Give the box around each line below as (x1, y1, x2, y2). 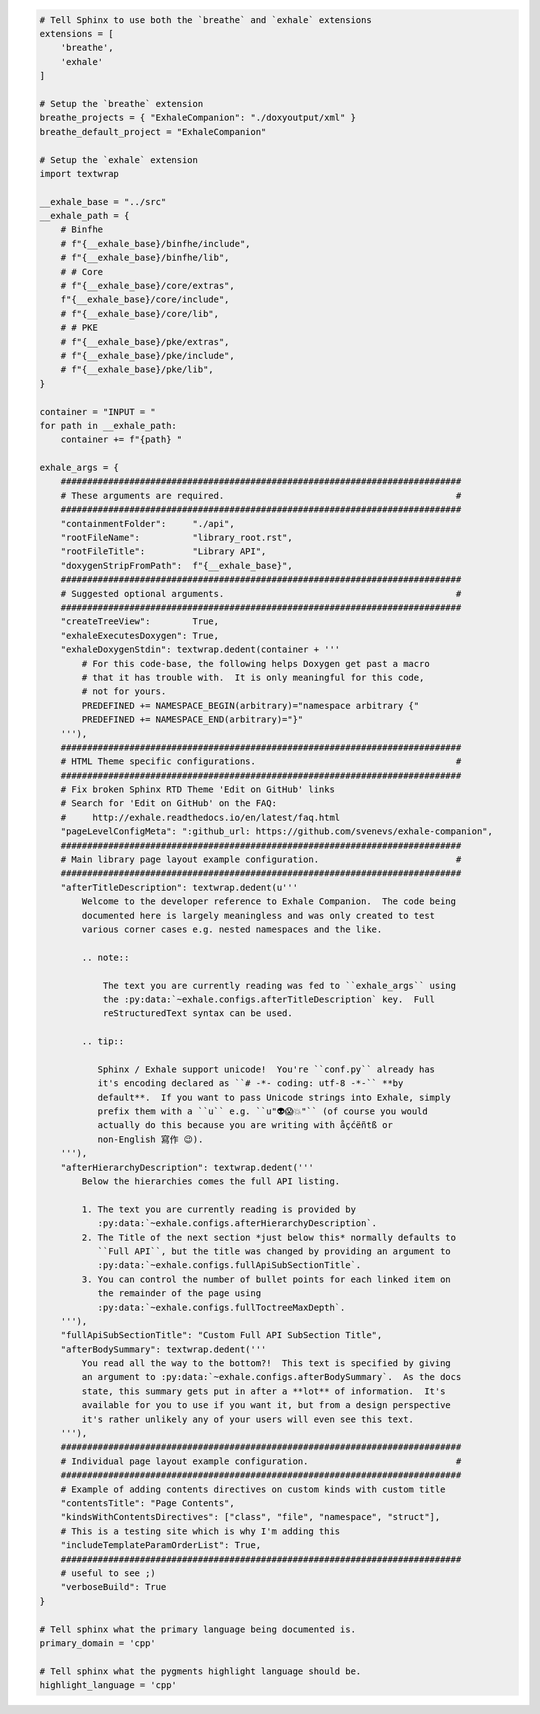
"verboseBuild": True (60, 1581, 167, 1593)
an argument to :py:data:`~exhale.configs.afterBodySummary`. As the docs (81, 1371, 462, 1383)
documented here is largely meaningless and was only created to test (81, 910, 435, 921)
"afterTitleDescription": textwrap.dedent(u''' (60, 881, 299, 893)
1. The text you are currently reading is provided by (81, 1203, 357, 1215)
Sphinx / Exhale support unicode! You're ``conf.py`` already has (97, 1063, 435, 1075)
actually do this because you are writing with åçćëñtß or (97, 1120, 394, 1131)
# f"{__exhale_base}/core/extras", (60, 280, 235, 292)
